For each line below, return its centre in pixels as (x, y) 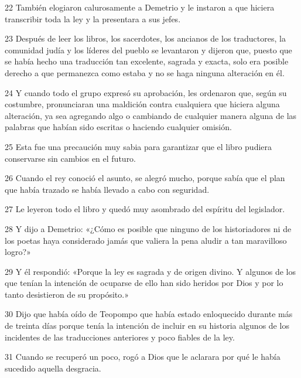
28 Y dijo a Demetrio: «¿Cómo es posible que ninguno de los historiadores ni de (148, 228)
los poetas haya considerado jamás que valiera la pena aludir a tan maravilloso (146, 240)
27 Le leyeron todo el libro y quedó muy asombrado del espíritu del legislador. (145, 209)
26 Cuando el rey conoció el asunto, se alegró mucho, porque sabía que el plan (145, 178)
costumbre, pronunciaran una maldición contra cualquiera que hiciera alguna (142, 104)
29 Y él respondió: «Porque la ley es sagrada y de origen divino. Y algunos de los (150, 271)
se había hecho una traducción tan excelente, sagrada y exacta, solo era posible (147, 61)
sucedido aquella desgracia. (53, 368)
